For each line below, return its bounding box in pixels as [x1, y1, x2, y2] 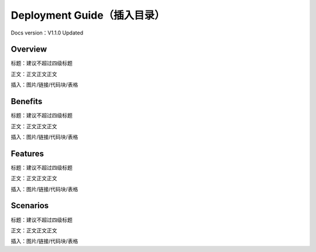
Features [11, 149, 44, 158]
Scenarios [11, 201, 49, 210]
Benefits [11, 96, 43, 106]
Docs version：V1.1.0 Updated [11, 29, 84, 36]
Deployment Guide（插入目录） [11, 9, 165, 22]
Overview [11, 44, 47, 54]
